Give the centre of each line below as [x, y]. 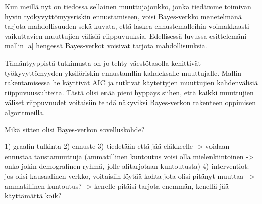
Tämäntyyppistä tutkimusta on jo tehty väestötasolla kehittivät [103, 62]
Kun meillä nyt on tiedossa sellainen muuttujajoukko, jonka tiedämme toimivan [128, 6]
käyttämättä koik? [33, 196]
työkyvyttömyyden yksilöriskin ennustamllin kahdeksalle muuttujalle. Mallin [123, 72]
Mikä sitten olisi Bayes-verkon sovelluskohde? [75, 129]
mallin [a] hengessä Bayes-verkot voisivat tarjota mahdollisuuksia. [106, 46]
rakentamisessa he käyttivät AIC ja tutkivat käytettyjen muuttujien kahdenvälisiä [131, 83]
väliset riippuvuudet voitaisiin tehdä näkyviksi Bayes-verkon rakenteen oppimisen [130, 102]
